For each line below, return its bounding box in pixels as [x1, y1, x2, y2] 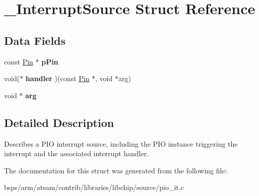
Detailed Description [4, 114, 114, 130]
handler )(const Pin [25, 73, 90, 84]
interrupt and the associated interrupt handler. [4, 148, 149, 159]
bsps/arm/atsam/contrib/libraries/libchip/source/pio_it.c [4, 182, 184, 192]
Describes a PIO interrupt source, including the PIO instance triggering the [4, 138, 238, 149]
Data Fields [4, 32, 66, 48]
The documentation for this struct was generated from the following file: [4, 165, 227, 175]
